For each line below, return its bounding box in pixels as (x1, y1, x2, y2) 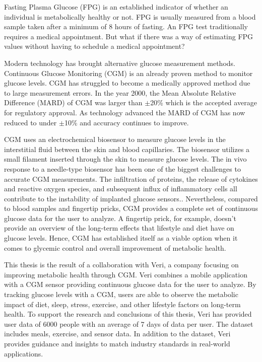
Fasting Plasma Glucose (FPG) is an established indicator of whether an (4, 2, 228, 12)
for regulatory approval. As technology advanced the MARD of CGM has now (4, 107, 245, 117)
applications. (4, 348, 43, 358)
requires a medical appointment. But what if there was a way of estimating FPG (4, 31, 253, 41)
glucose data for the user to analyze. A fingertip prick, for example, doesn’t (4, 212, 236, 223)
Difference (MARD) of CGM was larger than (4, 97, 143, 108)
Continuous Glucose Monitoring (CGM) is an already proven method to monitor (4, 67, 253, 78)
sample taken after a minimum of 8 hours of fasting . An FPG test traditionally (4, 21, 248, 32)
